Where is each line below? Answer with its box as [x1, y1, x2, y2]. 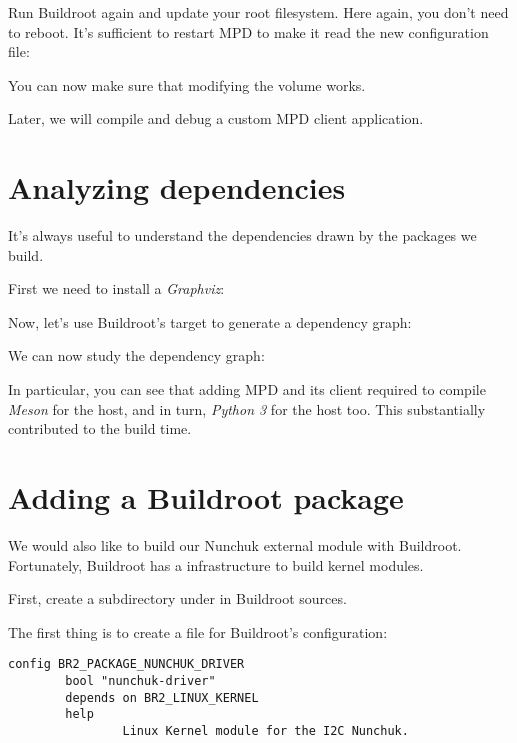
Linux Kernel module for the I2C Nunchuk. [122, 723, 409, 738]
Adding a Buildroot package [8, 477, 404, 518]
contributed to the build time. [8, 418, 192, 439]
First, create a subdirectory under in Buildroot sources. [8, 588, 347, 609]
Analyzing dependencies [8, 167, 346, 208]
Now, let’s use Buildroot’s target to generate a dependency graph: [8, 311, 412, 332]
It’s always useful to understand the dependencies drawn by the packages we [8, 225, 477, 246]
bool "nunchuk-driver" [65, 674, 216, 688]
